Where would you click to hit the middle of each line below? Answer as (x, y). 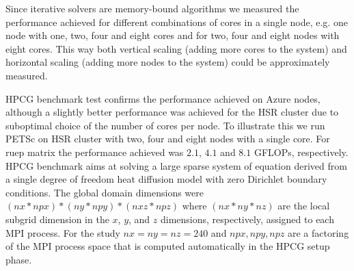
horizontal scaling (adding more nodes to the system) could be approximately (168, 62)
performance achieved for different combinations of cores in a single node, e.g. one (177, 22)
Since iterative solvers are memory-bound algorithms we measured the (152, 8)
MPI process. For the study (63, 232)
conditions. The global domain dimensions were (105, 192)
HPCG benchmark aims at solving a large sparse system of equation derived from (176, 165)
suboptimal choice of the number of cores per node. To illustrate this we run (165, 125)
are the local (304, 206)
